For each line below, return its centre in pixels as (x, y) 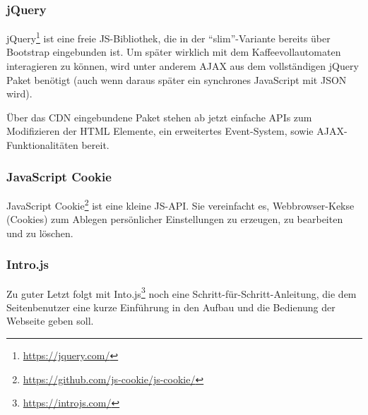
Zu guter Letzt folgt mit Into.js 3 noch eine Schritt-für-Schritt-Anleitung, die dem (182, 292)
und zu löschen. (40, 233)
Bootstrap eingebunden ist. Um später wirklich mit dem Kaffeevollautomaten (174, 52)
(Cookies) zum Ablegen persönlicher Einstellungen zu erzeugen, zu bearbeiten (175, 219)
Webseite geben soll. (50, 321)
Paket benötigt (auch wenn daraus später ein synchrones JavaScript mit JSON (177, 79)
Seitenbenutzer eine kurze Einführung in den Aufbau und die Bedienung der (171, 307)
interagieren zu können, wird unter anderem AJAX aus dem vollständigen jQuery (183, 66)
